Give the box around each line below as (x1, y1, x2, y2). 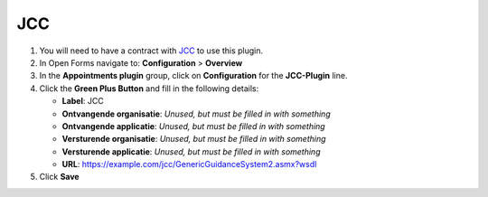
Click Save (39, 172, 80, 183)
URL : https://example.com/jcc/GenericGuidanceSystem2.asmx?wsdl (61, 159, 317, 170)
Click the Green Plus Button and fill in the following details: (39, 82, 259, 94)
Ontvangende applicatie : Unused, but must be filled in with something (61, 120, 325, 131)
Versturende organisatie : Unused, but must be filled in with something (61, 134, 326, 145)
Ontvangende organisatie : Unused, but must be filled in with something (61, 108, 331, 119)
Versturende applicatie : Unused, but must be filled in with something (61, 145, 321, 157)
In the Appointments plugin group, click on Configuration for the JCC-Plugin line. (39, 70, 348, 81)
